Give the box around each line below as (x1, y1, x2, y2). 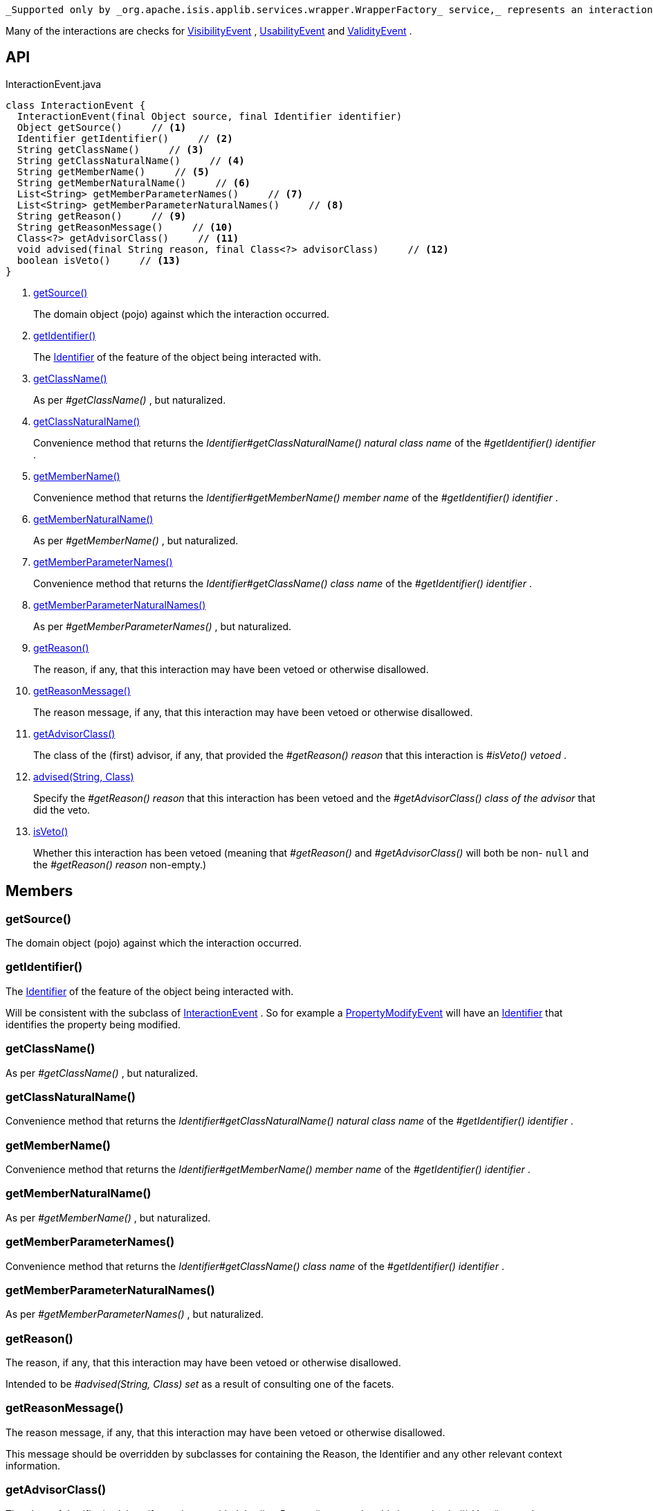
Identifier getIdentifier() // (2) (17, 132, 233, 144)
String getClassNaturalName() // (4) (17, 154, 245, 166)
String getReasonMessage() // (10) (17, 221, 233, 233)
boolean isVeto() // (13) (17, 254, 181, 266)
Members (6, 882, 73, 900)
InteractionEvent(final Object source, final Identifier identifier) (17, 110, 403, 122)
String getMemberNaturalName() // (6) (17, 177, 251, 188)
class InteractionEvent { (6, 99, 146, 111)
